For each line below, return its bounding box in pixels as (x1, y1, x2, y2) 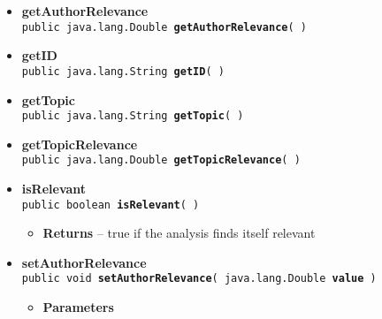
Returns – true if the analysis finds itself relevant (42, 224, 316, 242)
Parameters (42, 298, 114, 316)
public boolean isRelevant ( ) (21, 198, 200, 211)
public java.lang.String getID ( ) (21, 65, 225, 78)
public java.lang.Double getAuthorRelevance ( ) (21, 20, 307, 34)
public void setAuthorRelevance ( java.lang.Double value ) (21, 272, 377, 285)
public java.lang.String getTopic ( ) (21, 110, 244, 123)
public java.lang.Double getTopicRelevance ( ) (21, 154, 301, 167)
